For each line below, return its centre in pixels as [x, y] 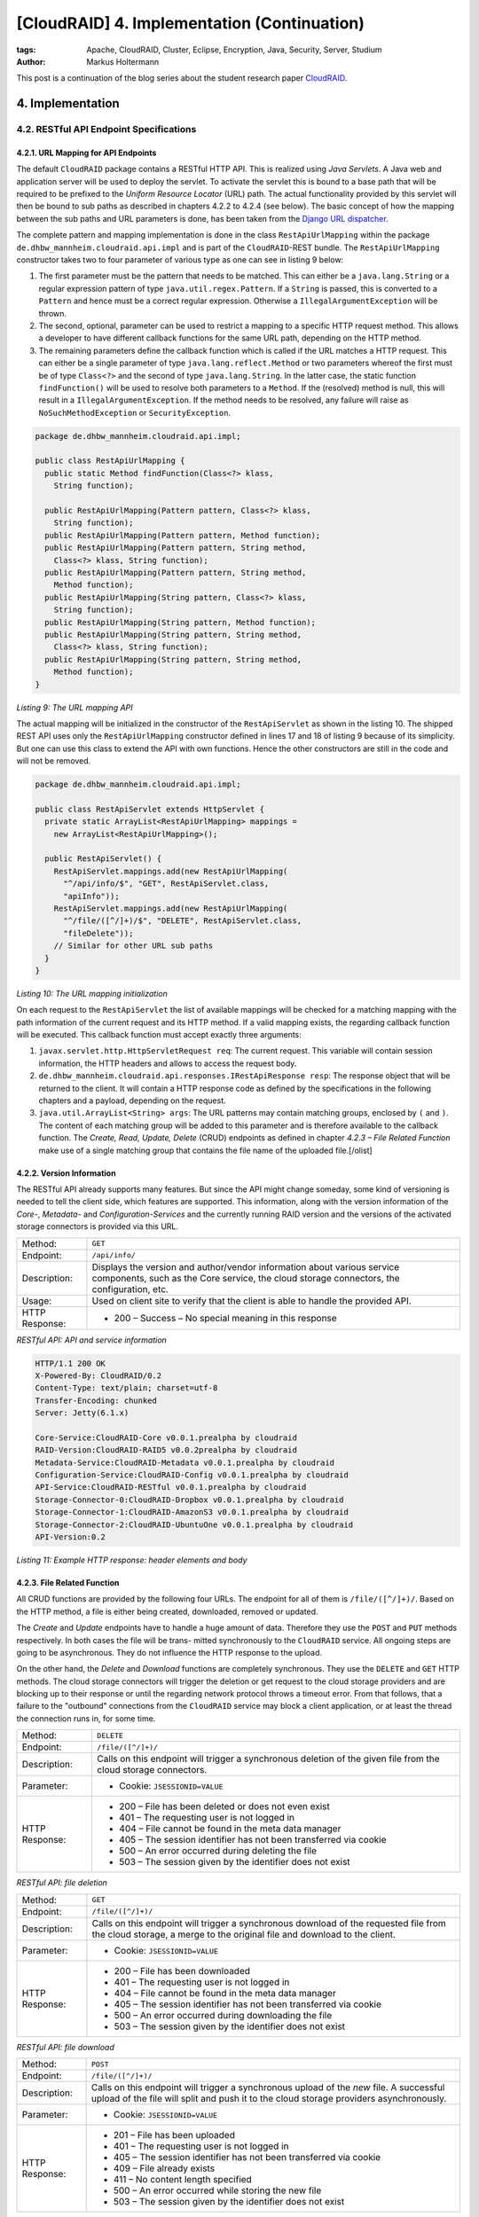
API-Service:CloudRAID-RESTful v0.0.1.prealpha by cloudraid [171, 1487]
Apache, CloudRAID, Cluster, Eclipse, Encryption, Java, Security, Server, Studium [234, 50]
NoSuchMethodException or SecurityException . [134, 412]
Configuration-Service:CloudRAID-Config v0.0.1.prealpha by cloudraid [192, 1475]
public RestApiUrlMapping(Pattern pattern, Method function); [183, 535]
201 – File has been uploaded [174, 2135]
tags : [26, 50]
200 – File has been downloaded [182, 1970]
